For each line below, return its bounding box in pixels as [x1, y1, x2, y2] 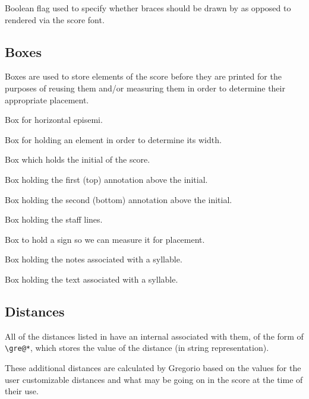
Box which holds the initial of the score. [5, 153, 150, 166]
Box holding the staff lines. [5, 213, 103, 226]
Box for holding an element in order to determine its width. [5, 133, 222, 145]
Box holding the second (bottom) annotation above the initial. [5, 193, 232, 205]
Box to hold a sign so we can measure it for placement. [5, 233, 205, 245]
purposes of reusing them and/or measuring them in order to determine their [5, 81, 285, 94]
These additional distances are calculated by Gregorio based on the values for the [5, 361, 301, 373]
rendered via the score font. [5, 13, 105, 26]
